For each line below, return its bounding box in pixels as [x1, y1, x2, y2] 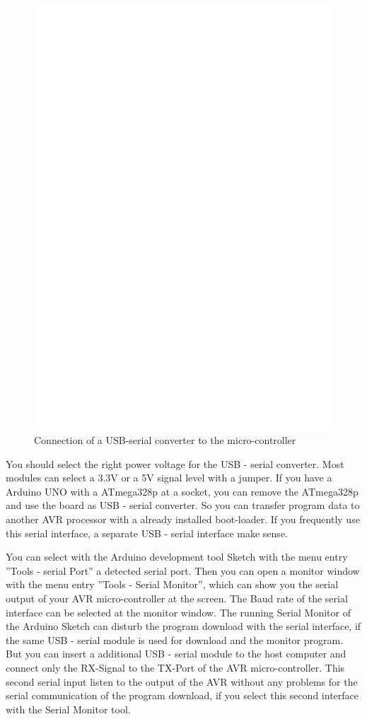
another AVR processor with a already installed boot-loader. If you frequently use [6, 512, 360, 527]
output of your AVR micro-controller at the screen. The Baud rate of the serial [6, 591, 348, 606]
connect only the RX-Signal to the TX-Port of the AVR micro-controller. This [6, 660, 345, 675]
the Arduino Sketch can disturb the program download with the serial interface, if [6, 619, 361, 633]
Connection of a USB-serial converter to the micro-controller [34, 433, 296, 448]
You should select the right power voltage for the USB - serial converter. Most [6, 456, 344, 471]
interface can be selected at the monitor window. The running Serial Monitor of [6, 604, 351, 619]
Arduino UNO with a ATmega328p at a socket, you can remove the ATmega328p [6, 484, 359, 498]
